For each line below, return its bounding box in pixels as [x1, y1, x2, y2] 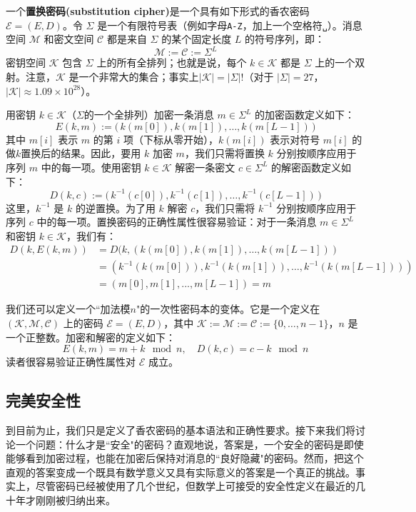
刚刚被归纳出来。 [35, 493, 116, 508]
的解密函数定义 [271, 159, 342, 174]
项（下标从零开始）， [123, 131, 218, 146]
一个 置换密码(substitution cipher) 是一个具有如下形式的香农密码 [6, 4, 310, 18]
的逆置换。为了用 [75, 200, 156, 215]
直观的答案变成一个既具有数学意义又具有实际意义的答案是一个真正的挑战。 [6, 464, 355, 479]
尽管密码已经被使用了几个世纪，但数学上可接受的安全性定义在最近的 [35, 478, 355, 493]
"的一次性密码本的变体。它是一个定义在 [136, 301, 320, 316]
